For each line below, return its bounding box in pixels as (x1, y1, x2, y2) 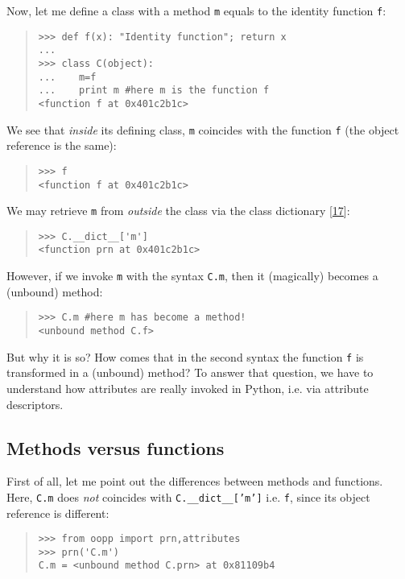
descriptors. (6, 395, 64, 412)
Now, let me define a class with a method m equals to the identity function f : (6, 2, 386, 19)
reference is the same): (6, 137, 117, 154)
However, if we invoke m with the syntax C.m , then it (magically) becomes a (6, 267, 378, 284)
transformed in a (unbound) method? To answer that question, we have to (6, 364, 374, 381)
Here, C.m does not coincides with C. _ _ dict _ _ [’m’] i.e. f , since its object (6, 488, 370, 505)
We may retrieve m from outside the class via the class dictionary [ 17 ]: (6, 202, 350, 219)
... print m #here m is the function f (38, 85, 270, 97)
